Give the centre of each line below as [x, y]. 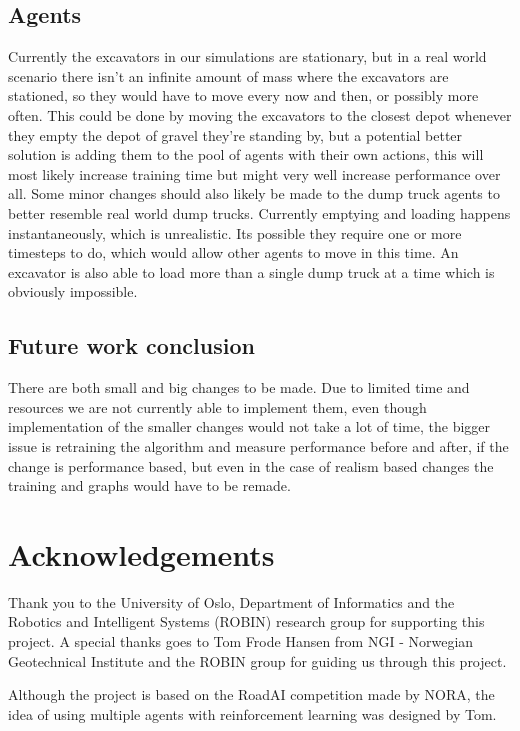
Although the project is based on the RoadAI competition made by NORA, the [251, 694]
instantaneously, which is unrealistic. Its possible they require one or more [235, 232]
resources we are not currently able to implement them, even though [217, 406]
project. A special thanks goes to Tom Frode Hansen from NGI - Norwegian [241, 641]
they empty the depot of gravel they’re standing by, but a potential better [235, 134]
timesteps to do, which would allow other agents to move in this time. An [233, 252]
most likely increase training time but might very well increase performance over [254, 173]
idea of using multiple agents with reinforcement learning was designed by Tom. [252, 713]
